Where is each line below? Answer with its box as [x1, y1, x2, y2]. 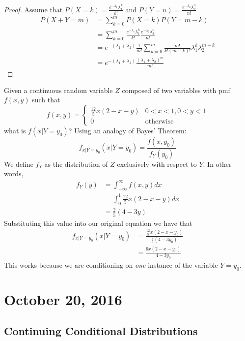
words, [4, 168, 24, 179]
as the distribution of [44, 158, 108, 169]
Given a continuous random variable [4, 85, 113, 95]
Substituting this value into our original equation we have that [4, 217, 192, 228]
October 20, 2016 [4, 289, 122, 309]
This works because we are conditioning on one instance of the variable [4, 259, 218, 270]
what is [4, 125, 26, 135]
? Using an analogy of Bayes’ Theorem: [68, 125, 187, 135]
